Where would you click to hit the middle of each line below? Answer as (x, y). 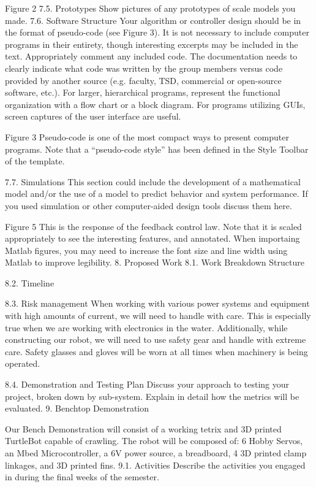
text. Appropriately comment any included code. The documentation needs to (151, 56)
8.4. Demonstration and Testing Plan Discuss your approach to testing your (147, 384)
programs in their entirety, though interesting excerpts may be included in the (152, 44)
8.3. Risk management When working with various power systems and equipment (157, 303)
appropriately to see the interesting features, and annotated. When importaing (152, 238)
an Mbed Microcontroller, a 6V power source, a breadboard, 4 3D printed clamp (156, 453)
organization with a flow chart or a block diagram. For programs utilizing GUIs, (155, 104)
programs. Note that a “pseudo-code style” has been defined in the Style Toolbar (157, 149)
